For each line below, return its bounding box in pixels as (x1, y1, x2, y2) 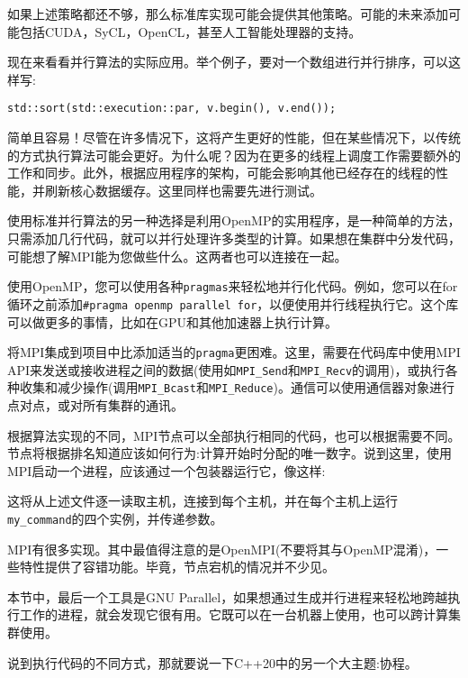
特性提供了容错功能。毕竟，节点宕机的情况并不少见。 (19, 557, 335, 576)
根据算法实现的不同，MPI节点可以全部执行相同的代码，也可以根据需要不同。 (7, 426, 461, 444)
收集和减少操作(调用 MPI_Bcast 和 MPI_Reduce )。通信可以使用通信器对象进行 (19, 378, 454, 397)
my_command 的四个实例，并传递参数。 (7, 509, 223, 528)
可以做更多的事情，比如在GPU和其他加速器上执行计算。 (7, 312, 338, 331)
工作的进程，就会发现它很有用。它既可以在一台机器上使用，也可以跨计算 (19, 605, 448, 624)
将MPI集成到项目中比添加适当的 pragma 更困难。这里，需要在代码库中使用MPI (7, 343, 461, 362)
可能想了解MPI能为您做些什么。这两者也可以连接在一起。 (7, 246, 347, 265)
